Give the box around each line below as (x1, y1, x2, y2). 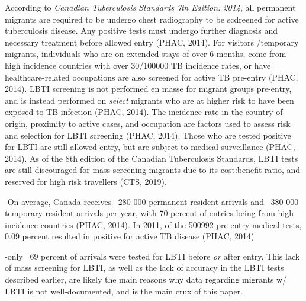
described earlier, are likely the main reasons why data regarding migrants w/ (5, 273, 287, 286)
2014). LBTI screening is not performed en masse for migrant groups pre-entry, (5, 82, 292, 95)
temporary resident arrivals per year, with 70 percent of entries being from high (5, 207, 294, 219)
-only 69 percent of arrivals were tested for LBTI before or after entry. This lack (5, 249, 300, 262)
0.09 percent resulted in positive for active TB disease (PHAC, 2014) (5, 230, 255, 242)
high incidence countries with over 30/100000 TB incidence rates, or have (5, 59, 271, 71)
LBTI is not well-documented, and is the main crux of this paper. (5, 284, 243, 297)
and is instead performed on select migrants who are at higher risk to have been (5, 94, 294, 106)
